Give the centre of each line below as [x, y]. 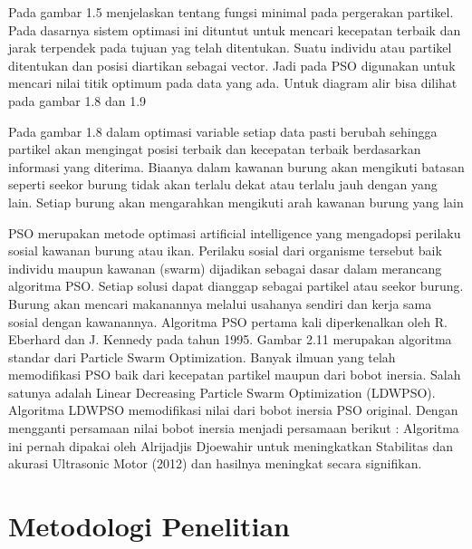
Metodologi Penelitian [149, 526]
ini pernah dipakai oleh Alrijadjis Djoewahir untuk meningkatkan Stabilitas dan [231, 445]
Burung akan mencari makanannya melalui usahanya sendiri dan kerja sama [220, 303]
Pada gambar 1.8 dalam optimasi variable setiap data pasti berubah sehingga [223, 131]
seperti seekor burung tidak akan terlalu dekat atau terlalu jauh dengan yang [223, 184]
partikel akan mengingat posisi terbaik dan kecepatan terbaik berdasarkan [215, 149]
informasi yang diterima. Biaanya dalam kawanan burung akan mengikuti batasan [236, 166]
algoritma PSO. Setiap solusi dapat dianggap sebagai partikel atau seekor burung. [236, 286]
